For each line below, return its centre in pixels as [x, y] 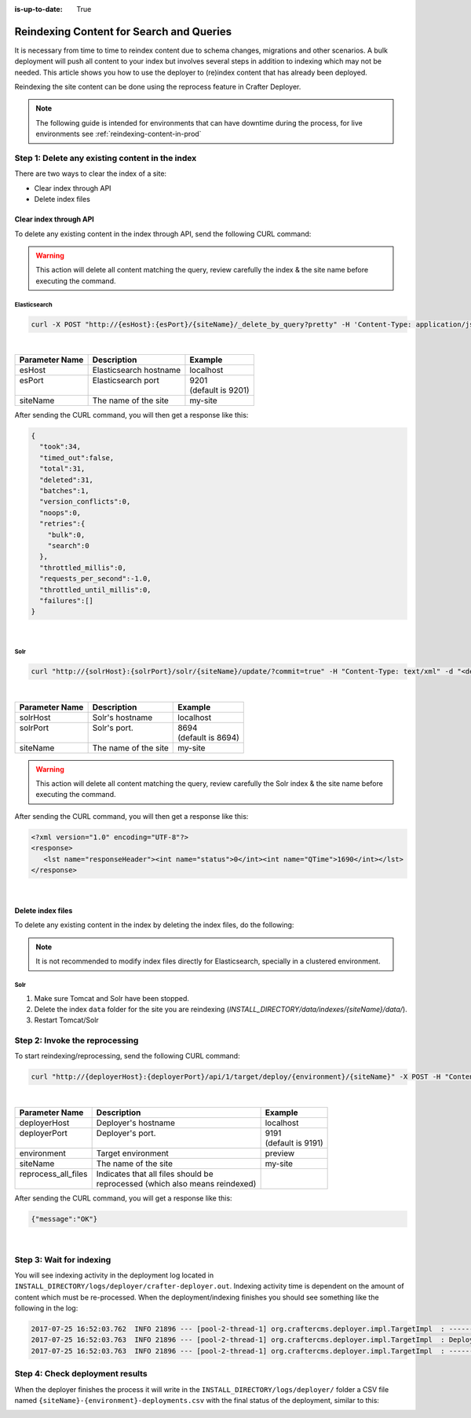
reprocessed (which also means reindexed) [176, 1183]
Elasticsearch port [126, 381]
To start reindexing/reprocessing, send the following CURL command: [127, 1056]
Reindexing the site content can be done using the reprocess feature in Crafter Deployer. [158, 87]
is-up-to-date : [38, 9]
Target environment [132, 1153]
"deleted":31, [67, 480]
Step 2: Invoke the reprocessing [77, 1040]
